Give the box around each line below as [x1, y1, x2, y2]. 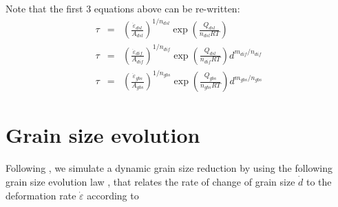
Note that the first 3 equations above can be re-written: [6, 1, 240, 15]
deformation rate [6, 188, 76, 202]
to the [306, 174, 332, 188]
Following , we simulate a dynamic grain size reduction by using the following [6, 161, 332, 175]
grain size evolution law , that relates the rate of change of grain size [6, 174, 295, 188]
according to [87, 188, 139, 202]
